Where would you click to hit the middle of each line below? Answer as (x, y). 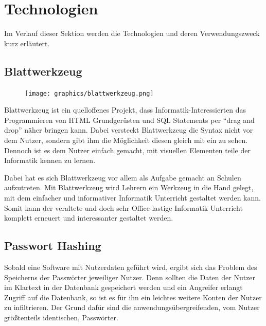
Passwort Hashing (53, 246)
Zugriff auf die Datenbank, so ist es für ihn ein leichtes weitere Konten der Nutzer (133, 297)
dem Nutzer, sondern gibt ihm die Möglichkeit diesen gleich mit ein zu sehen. (126, 140)
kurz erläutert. (27, 43)
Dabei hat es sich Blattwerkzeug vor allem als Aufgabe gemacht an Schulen (123, 177)
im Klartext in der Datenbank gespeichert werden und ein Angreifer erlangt (123, 287)
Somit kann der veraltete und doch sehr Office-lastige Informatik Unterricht (123, 207)
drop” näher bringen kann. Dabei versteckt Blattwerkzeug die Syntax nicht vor (129, 130)
